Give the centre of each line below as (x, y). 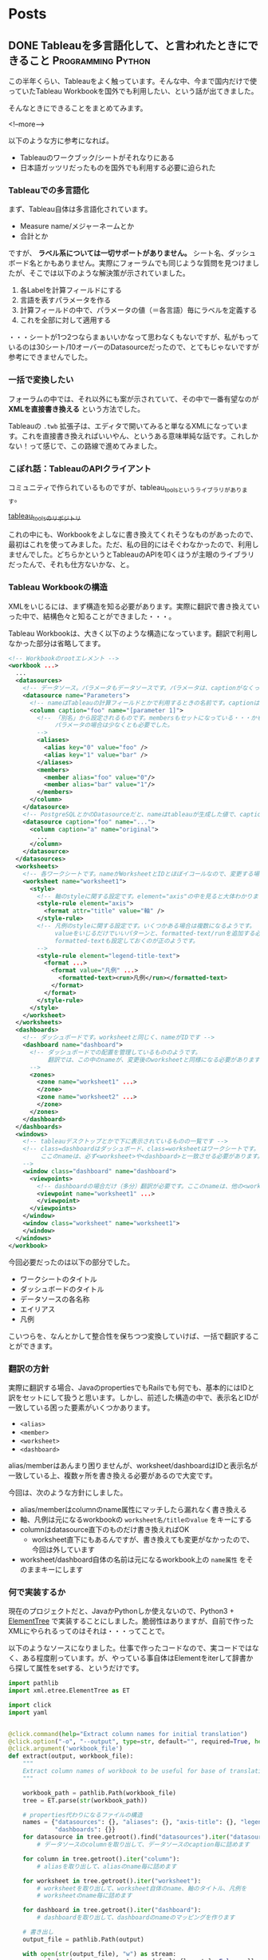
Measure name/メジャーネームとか (77, 226)
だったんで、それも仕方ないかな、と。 (71, 565)
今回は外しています (63, 1549)
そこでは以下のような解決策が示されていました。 (109, 273)
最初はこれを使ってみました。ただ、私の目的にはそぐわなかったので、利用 (130, 545)
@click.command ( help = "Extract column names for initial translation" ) (128, 1734)
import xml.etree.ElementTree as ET (69, 1691)
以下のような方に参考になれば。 (61, 140)
